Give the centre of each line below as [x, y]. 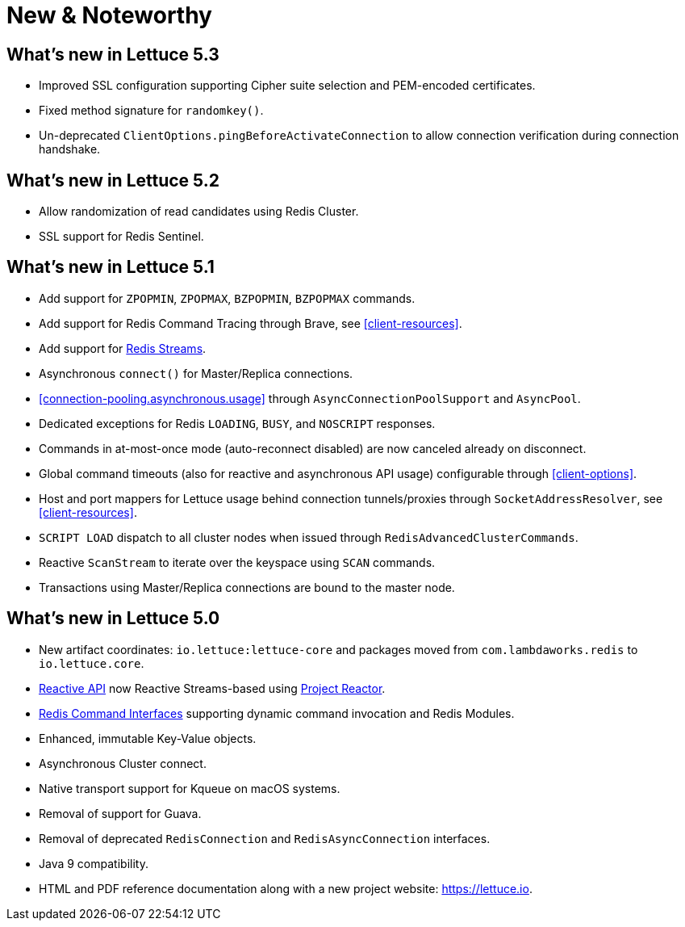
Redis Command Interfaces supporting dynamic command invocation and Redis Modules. [277, 713]
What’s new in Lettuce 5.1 [111, 267]
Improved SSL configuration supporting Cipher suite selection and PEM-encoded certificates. [287, 86]
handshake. [70, 149]
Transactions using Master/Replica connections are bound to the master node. [247, 587]
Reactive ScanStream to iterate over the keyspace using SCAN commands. [237, 562]
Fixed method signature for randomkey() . [151, 111]
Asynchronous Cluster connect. [123, 763]
